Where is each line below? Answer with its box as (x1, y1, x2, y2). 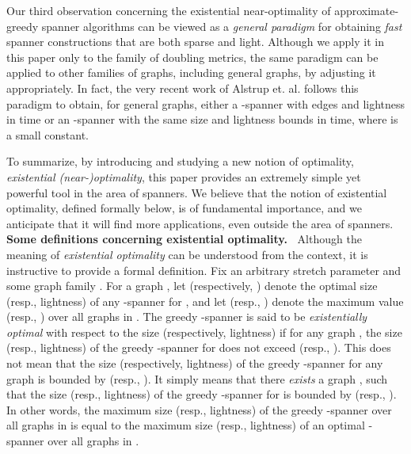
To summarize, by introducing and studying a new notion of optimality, (6, 153, 354, 170)
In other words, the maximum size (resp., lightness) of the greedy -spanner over (6, 401, 392, 418)
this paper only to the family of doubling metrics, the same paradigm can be (6, 48, 379, 65)
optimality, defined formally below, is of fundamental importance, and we (6, 200, 362, 216)
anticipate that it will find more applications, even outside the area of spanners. (6, 215, 394, 231)
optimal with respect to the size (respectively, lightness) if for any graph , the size (6, 323, 402, 340)
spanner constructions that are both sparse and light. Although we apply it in (6, 33, 384, 50)
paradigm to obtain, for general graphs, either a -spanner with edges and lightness (6, 95, 405, 112)
